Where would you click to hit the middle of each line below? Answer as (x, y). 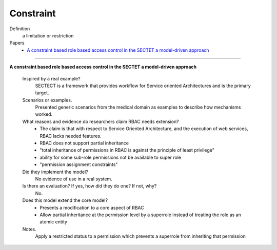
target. (42, 93)
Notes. (29, 229)
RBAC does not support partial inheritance (84, 143)
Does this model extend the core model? (65, 200)
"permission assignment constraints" (79, 164)
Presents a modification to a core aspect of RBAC (92, 207)
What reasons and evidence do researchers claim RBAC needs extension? (101, 121)
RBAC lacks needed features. (71, 136)
